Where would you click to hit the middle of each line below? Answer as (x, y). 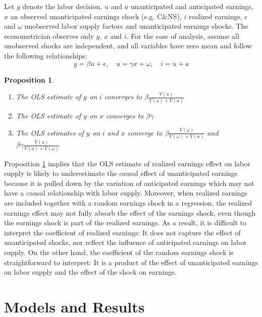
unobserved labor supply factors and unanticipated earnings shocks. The (136, 26)
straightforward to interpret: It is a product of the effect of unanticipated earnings (131, 262)
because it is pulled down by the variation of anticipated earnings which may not (129, 183)
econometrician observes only (49, 36)
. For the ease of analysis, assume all (183, 36)
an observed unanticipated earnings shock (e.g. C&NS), (96, 16)
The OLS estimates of (50, 132)
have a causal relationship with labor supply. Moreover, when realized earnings (126, 193)
